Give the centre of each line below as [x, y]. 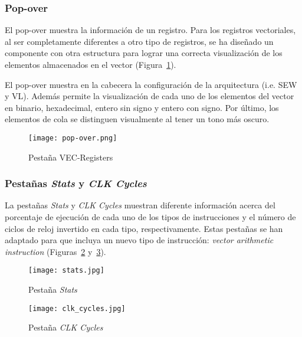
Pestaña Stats [53, 289]
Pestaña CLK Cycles [66, 327]
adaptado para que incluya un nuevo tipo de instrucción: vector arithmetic [139, 240]
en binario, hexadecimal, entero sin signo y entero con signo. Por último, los [142, 107]
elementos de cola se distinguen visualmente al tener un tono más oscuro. [137, 119]
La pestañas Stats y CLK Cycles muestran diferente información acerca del [140, 205]
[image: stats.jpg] [66, 271]
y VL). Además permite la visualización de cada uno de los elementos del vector [150, 96]
